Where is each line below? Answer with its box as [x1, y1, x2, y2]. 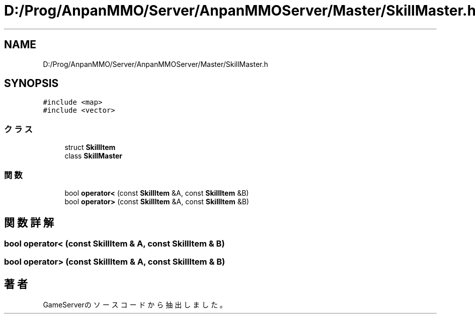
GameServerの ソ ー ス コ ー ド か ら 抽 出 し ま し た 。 [43, 300, 227, 309]
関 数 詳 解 [4, 216, 54, 229]
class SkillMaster [64, 151, 123, 161]
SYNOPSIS [4, 77, 59, 90]
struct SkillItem [64, 143, 116, 152]
